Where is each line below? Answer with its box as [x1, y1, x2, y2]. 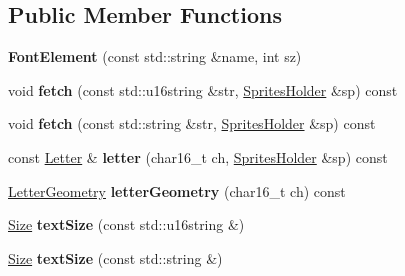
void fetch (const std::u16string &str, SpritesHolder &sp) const [8, 79, 398, 100]
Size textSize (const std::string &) [8, 247, 223, 268]
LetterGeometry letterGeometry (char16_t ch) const [8, 180, 346, 201]
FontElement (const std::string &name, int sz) [8, 46, 302, 67]
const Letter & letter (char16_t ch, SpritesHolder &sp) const [8, 146, 388, 167]
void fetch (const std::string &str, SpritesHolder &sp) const [8, 113, 376, 134]
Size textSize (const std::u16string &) [8, 214, 245, 235]
